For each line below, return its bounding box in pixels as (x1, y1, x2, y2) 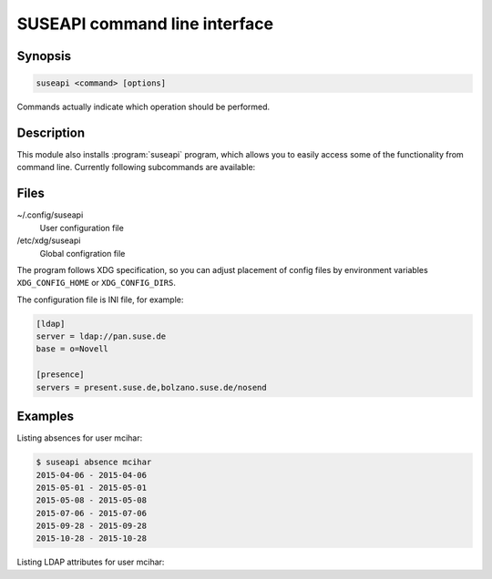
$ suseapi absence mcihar (36, 457, 152, 468)
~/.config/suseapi (16, 209, 84, 220)
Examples (16, 409, 75, 424)
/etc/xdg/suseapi (16, 235, 81, 246)
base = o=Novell (36, 344, 109, 354)
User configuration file (39, 222, 125, 233)
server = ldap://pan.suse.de (36, 331, 167, 341)
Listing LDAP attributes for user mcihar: (16, 556, 165, 568)
